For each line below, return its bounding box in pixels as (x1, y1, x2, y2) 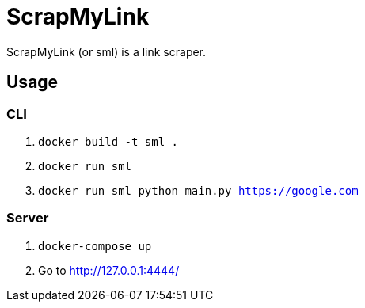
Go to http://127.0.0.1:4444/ (38, 263, 180, 277)
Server (6, 210, 49, 226)
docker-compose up (38, 239, 152, 253)
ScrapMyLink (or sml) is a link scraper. (6, 44, 207, 59)
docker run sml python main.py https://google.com (38, 184, 359, 197)
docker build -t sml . (38, 135, 179, 148)
